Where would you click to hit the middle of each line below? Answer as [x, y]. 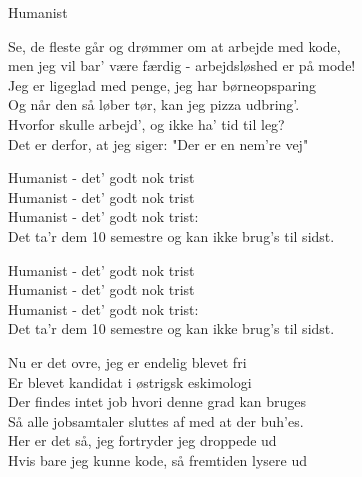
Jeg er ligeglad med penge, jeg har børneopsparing [162, 84]
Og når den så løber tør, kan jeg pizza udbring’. [154, 104]
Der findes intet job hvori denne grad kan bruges [157, 401]
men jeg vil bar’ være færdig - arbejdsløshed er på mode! [182, 65]
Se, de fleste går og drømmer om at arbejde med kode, [174, 45]
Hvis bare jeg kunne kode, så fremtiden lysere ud [158, 459]
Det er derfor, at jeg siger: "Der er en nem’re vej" [158, 143]
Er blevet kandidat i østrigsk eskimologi [130, 381]
